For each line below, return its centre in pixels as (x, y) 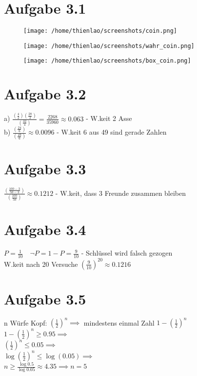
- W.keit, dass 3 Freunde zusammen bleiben (121, 193)
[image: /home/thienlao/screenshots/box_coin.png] (107, 61)
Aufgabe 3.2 (45, 94)
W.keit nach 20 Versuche (41, 264)
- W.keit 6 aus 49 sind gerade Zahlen (112, 132)
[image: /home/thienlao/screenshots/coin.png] (100, 31)
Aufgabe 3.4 (45, 229)
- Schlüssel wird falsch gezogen (127, 253)
